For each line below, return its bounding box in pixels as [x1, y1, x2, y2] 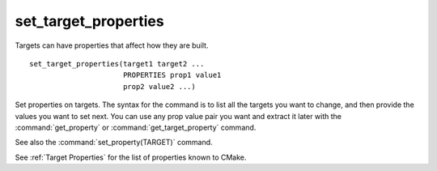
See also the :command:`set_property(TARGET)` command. [15, 138, 214, 147]
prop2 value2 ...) [122, 82, 196, 91]
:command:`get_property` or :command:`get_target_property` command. [15, 122, 257, 132]
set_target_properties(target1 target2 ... [29, 59, 205, 68]
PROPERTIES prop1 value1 [122, 71, 222, 80]
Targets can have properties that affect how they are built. [15, 41, 209, 50]
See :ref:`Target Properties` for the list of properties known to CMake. [15, 152, 247, 162]
